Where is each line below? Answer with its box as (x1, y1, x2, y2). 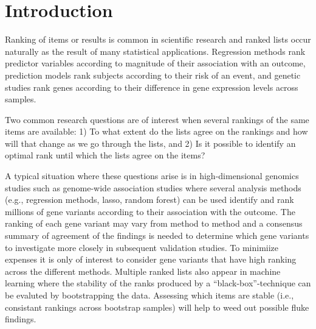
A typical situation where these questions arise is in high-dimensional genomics (5, 169, 299, 182)
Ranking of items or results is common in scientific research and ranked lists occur (5, 33, 311, 46)
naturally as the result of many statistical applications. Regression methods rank (5, 44, 306, 57)
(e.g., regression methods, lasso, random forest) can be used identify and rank (5, 193, 294, 206)
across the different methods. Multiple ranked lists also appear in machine (5, 264, 281, 277)
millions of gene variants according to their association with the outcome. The (5, 205, 295, 218)
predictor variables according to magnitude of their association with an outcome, (5, 57, 306, 69)
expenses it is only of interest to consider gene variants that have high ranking (5, 253, 297, 266)
